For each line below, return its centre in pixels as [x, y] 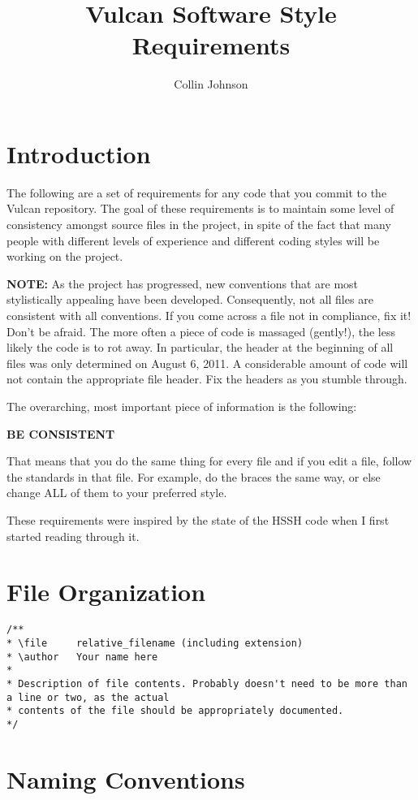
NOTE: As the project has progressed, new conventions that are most [183, 283]
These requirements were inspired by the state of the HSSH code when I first [198, 519]
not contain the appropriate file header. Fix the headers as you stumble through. [207, 379]
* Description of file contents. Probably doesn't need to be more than [207, 683]
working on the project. [65, 256]
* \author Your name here [82, 657]
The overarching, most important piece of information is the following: [182, 406]
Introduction [79, 153]
